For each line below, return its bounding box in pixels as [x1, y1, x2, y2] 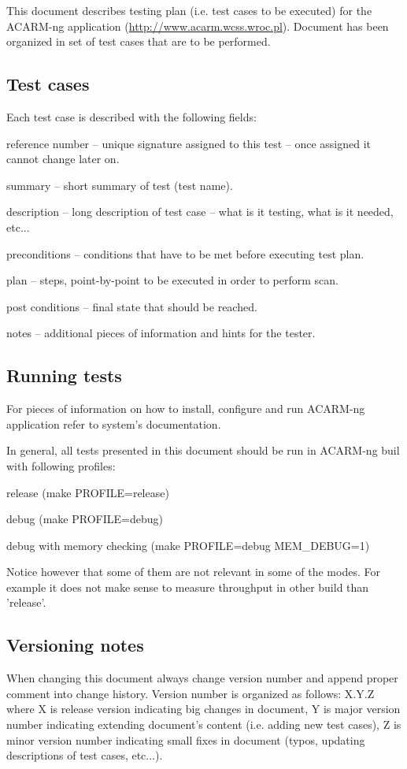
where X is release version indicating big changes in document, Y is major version [6, 700, 401, 717]
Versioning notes [6, 633, 144, 657]
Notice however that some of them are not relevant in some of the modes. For [6, 563, 380, 580]
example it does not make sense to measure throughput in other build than [6, 578, 369, 595]
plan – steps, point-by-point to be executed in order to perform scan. [6, 272, 339, 288]
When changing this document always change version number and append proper [6, 670, 398, 686]
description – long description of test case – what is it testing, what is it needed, [6, 203, 394, 220]
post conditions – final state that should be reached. [6, 298, 257, 314]
